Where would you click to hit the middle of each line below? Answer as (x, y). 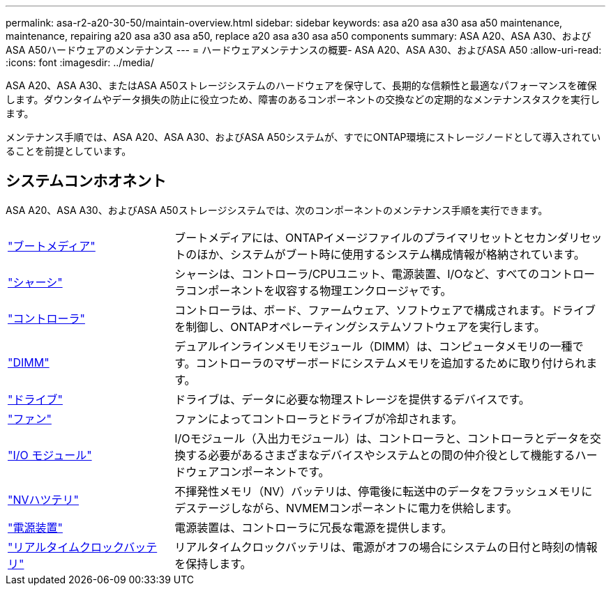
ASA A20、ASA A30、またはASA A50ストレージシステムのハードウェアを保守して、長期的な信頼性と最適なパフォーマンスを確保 (301, 85)
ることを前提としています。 (69, 151)
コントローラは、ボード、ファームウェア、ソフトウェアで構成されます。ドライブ (385, 310)
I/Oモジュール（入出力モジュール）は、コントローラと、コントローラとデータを (382, 438)
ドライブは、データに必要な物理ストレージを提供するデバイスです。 (352, 399)
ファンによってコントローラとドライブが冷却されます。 (319, 419)
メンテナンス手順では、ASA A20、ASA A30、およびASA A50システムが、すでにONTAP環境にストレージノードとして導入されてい (303, 137)
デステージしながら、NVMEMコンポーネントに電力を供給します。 (346, 508)
